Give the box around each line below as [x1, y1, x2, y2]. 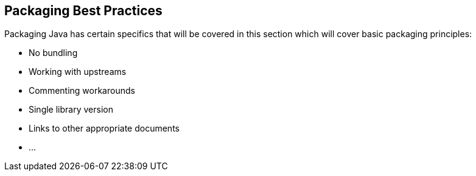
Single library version [29, 104, 113, 115]
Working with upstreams [29, 66, 127, 77]
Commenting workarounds [29, 85, 135, 96]
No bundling [29, 48, 78, 58]
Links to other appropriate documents [29, 123, 180, 134]
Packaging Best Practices [4, 3, 163, 18]
